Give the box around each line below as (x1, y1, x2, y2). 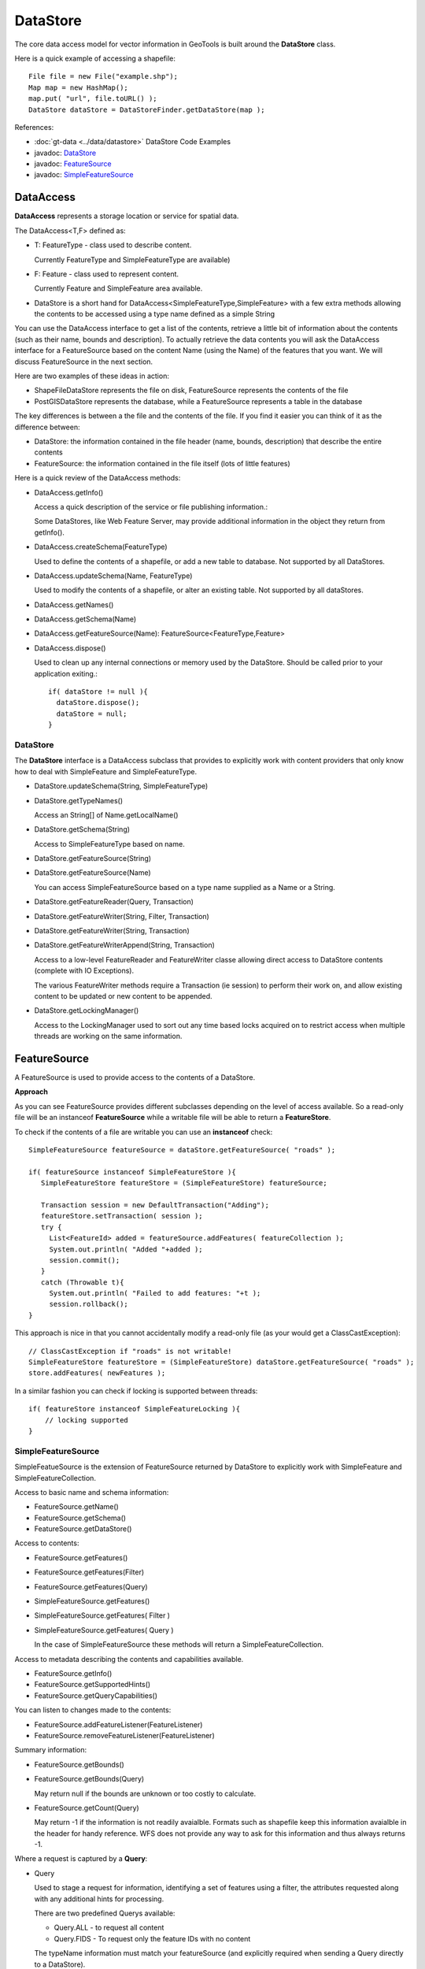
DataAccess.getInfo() (34, 488, 104, 497)
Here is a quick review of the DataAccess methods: (14, 473, 181, 483)
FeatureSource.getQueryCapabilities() (34, 1690, 157, 1700)
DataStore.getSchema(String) (34, 825, 130, 834)
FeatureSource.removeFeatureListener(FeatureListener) (34, 1730, 216, 1740)
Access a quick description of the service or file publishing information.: (34, 502, 268, 511)
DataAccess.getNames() (34, 599, 114, 610)
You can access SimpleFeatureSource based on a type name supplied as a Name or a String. (34, 882, 336, 892)
